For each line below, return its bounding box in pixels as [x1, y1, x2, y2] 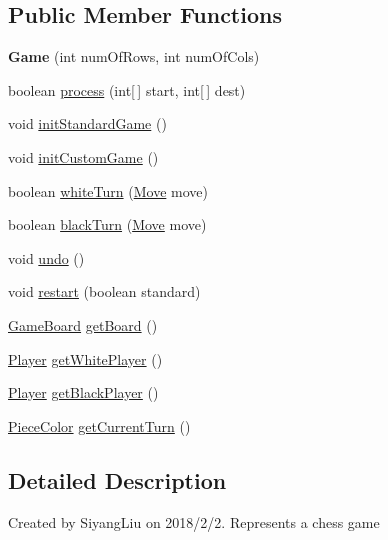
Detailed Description [8, 464, 227, 495]
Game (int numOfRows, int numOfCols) [8, 46, 260, 67]
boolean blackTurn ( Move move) [8, 214, 207, 235]
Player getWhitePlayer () [8, 348, 163, 369]
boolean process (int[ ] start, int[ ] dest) [8, 79, 246, 100]
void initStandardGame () [8, 113, 167, 134]
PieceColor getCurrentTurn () [8, 415, 191, 436]
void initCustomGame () [8, 146, 159, 167]
